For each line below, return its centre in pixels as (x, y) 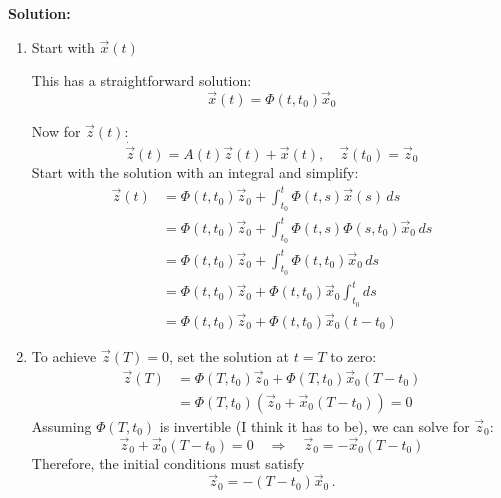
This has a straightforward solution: (141, 80)
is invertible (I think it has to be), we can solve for (314, 425)
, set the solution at (229, 355)
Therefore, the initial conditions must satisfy (168, 462)
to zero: (353, 355)
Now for (56, 131)
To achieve (64, 355)
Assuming (61, 425)
